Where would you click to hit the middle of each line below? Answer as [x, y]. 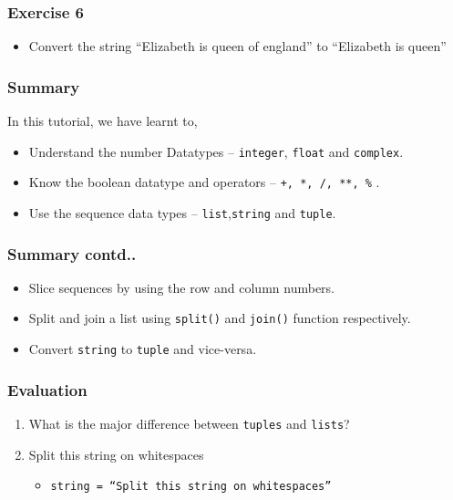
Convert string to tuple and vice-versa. [143, 349]
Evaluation [47, 389]
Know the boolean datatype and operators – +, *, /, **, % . [204, 182]
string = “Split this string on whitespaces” [191, 487]
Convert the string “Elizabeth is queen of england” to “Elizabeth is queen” [237, 46]
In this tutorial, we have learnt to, [103, 121]
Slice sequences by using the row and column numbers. [181, 287]
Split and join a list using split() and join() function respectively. [220, 318]
